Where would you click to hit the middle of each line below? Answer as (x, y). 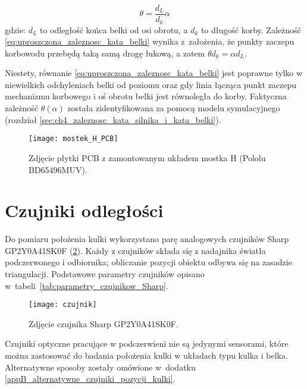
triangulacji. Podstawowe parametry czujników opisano (105, 274)
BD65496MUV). (58, 169)
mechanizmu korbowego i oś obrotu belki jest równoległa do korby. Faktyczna (146, 96)
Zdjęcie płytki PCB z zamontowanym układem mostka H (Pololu (147, 157)
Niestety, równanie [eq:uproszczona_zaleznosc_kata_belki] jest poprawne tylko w (154, 73)
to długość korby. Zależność (251, 29)
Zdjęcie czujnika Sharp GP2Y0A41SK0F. (104, 323)
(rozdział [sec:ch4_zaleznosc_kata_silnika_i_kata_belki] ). (113, 119)
